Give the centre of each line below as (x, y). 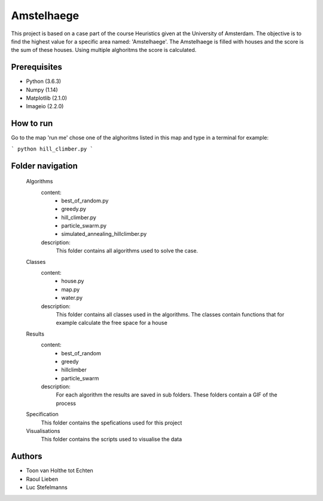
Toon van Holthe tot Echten (60, 471)
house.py (73, 281)
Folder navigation (44, 166)
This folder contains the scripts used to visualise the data (112, 439)
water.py (72, 298)
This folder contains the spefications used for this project (112, 422)
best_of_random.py (85, 201)
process (66, 403)
